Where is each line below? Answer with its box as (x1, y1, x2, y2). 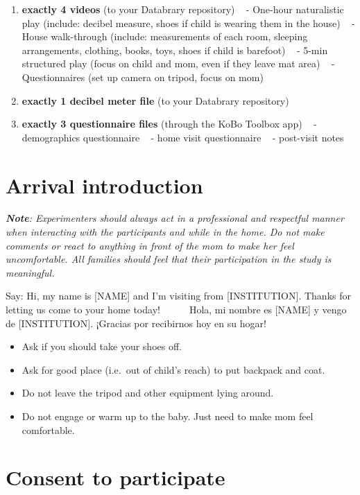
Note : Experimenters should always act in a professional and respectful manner (6, 211, 344, 225)
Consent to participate (6, 463, 225, 492)
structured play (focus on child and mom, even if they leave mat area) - (22, 56, 335, 71)
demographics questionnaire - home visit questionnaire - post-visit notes (22, 130, 344, 144)
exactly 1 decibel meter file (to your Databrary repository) (22, 93, 289, 107)
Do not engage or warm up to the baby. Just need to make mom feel (22, 409, 314, 423)
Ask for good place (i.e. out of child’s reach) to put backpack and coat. (22, 362, 325, 376)
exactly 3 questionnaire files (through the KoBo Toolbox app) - (22, 116, 317, 131)
